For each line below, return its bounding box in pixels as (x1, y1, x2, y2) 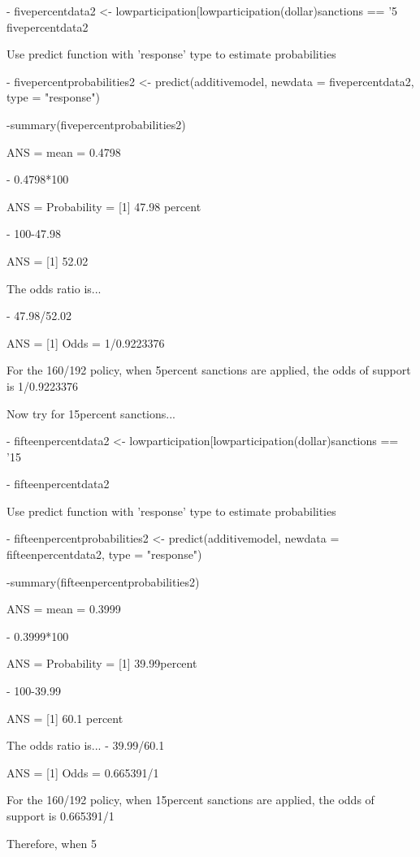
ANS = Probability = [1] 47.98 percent (6, 197, 201, 214)
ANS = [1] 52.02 (6, 252, 89, 269)
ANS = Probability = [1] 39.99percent (6, 655, 197, 672)
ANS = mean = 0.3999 (6, 600, 121, 617)
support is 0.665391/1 (6, 807, 115, 824)
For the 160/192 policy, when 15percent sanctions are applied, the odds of (6, 791, 375, 808)
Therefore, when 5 (6, 834, 97, 851)
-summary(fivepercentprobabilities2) (6, 115, 186, 132)
